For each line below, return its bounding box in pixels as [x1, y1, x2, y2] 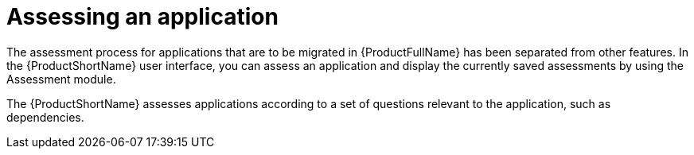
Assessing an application [6, 3, 279, 30]
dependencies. [6, 110, 84, 124]
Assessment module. [6, 72, 116, 86]
